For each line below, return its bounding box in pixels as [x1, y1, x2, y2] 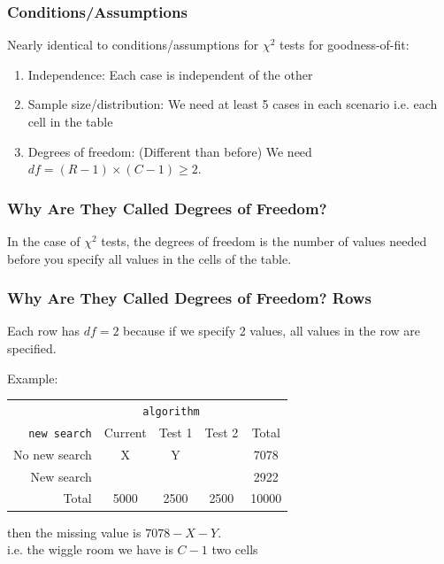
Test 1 [158, 422, 193, 441]
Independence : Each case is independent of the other [27, 65, 313, 83]
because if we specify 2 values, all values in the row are [123, 321, 421, 340]
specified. [7, 339, 57, 357]
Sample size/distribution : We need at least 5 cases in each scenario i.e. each [27, 95, 438, 113]
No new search [13, 444, 92, 463]
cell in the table [27, 112, 113, 130]
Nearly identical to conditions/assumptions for [7, 35, 259, 54]
